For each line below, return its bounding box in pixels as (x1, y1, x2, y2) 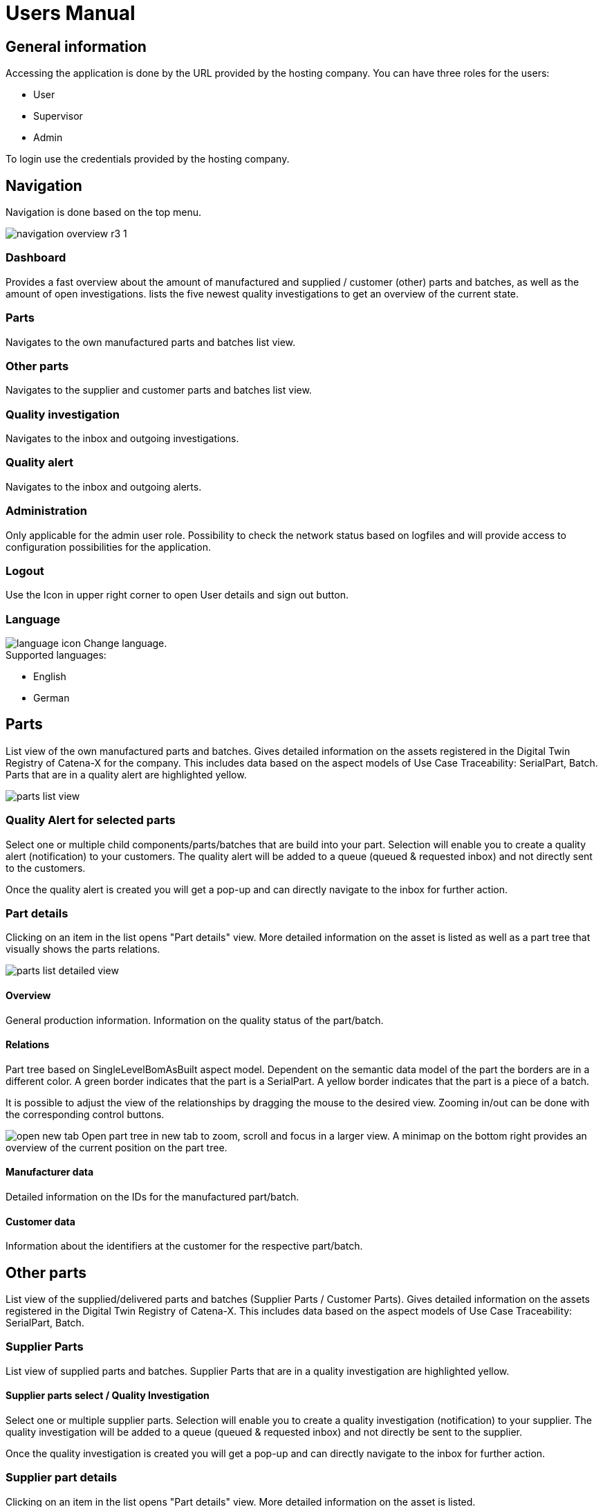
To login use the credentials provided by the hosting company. (6, 153, 290, 165)
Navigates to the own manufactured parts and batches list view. (6, 336, 296, 348)
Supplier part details (6, 1470, 118, 1485)
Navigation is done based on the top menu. (6, 206, 202, 219)
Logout (6, 563, 44, 578)
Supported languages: (6, 649, 106, 661)
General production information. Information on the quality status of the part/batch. (6, 1014, 384, 1026)
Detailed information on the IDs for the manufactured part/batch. (6, 1191, 299, 1203)
